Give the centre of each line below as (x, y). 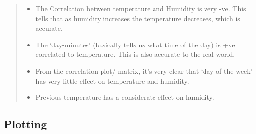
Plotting (26, 124)
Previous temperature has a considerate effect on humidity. (125, 97)
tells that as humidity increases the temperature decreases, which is (138, 18)
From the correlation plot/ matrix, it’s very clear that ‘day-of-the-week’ (144, 70)
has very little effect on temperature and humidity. (112, 80)
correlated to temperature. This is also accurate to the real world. (135, 54)
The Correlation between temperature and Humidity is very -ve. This (141, 8)
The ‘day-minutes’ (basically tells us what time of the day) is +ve (135, 44)
